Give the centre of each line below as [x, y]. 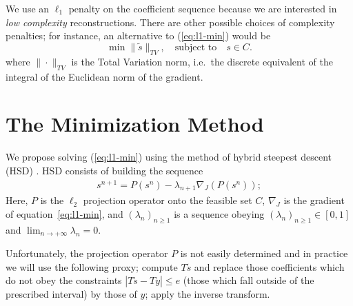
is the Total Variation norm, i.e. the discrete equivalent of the [202, 61]
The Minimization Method [135, 124]
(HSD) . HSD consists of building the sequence [104, 170]
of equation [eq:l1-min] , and [64, 214]
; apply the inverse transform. [208, 294]
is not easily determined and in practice [264, 253]
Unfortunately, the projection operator [87, 253]
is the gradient [314, 200]
